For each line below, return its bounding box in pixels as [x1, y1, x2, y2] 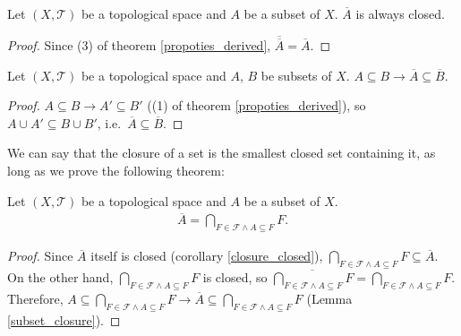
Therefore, [7, 289, 64, 307]
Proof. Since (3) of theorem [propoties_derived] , [7, 36, 271, 55]
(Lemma [306, 289, 353, 307]
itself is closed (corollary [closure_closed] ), [90, 246, 323, 265]
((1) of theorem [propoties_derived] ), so [147, 96, 366, 115]
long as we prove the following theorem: [7, 161, 225, 179]
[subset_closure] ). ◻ [7, 310, 121, 329]
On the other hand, [7, 268, 114, 287]
